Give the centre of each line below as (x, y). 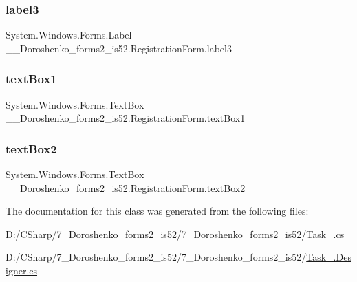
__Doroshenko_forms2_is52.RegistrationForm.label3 (119, 48)
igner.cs (22, 270)
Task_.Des (329, 257)
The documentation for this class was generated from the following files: (157, 211)
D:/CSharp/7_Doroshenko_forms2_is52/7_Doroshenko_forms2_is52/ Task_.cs (175, 234)
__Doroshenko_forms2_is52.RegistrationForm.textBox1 (126, 118)
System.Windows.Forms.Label (69, 35)
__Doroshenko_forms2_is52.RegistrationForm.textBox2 (126, 187)
